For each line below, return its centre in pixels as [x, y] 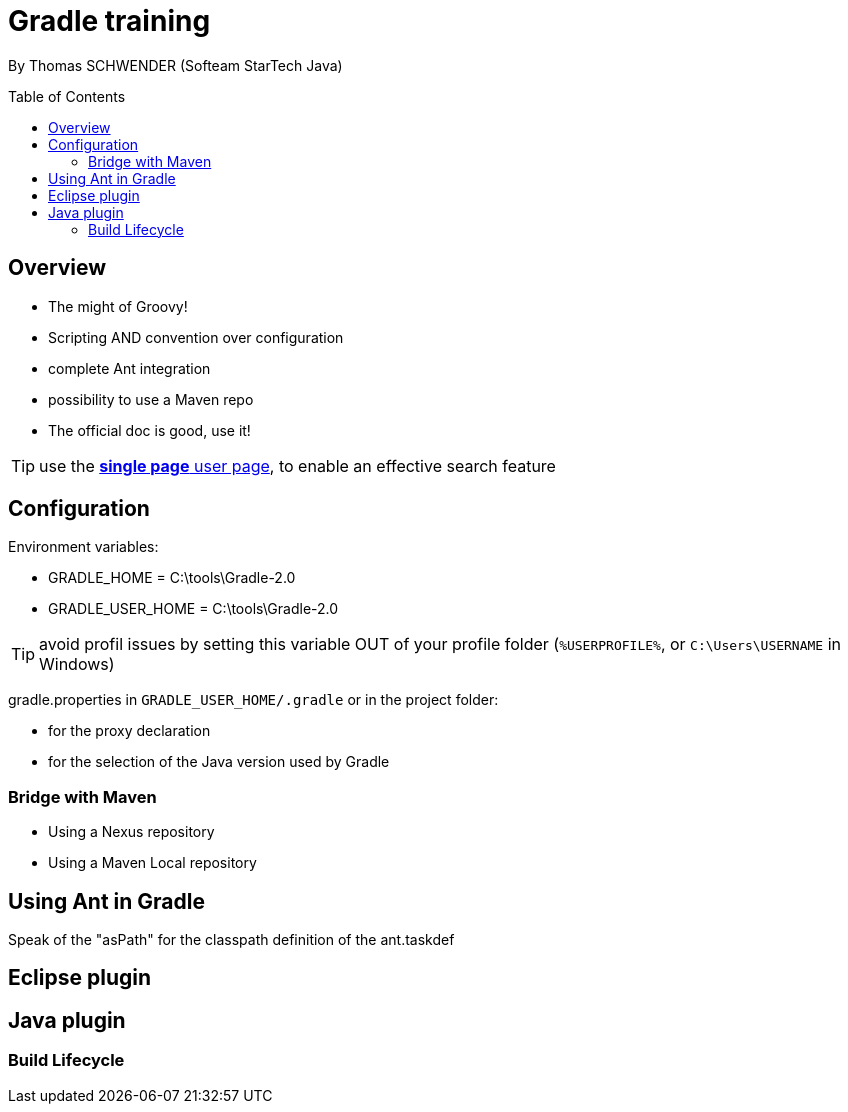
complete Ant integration [129, 368]
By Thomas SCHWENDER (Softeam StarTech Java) [175, 65]
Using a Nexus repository [131, 832]
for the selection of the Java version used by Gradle [219, 762]
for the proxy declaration [129, 731]
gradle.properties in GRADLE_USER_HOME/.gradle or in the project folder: [253, 700]
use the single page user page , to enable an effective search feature [297, 465]
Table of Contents [67, 96]
